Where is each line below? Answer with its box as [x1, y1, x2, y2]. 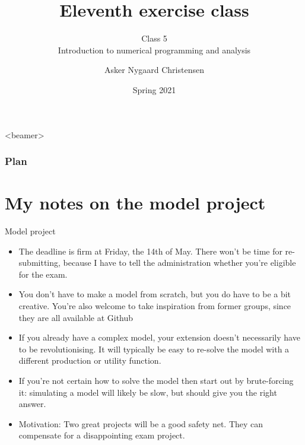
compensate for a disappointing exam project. [18, 429, 185, 441]
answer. [18, 398, 46, 410]
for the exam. [18, 268, 68, 280]
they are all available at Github [18, 311, 134, 323]
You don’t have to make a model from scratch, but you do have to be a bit [18, 288, 291, 300]
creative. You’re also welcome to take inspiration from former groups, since [18, 300, 291, 312]
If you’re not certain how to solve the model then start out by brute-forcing [18, 374, 294, 386]
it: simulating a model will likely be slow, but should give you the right [18, 386, 277, 398]
